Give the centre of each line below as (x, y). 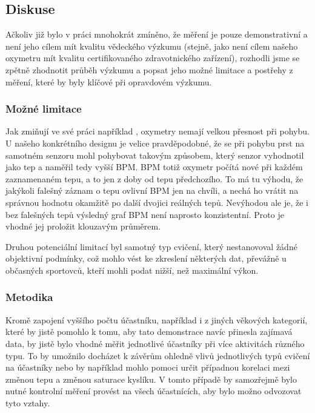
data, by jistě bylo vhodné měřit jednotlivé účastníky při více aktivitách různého (155, 343)
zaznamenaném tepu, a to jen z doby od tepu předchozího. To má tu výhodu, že (154, 178)
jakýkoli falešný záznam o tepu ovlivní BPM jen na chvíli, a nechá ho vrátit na (152, 190)
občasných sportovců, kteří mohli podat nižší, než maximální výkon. (132, 270)
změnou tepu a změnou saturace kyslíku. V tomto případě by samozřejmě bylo (151, 379)
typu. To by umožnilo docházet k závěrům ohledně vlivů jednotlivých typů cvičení (158, 355)
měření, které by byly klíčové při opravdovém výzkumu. (109, 81)
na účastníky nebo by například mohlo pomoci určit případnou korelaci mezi (148, 367)
